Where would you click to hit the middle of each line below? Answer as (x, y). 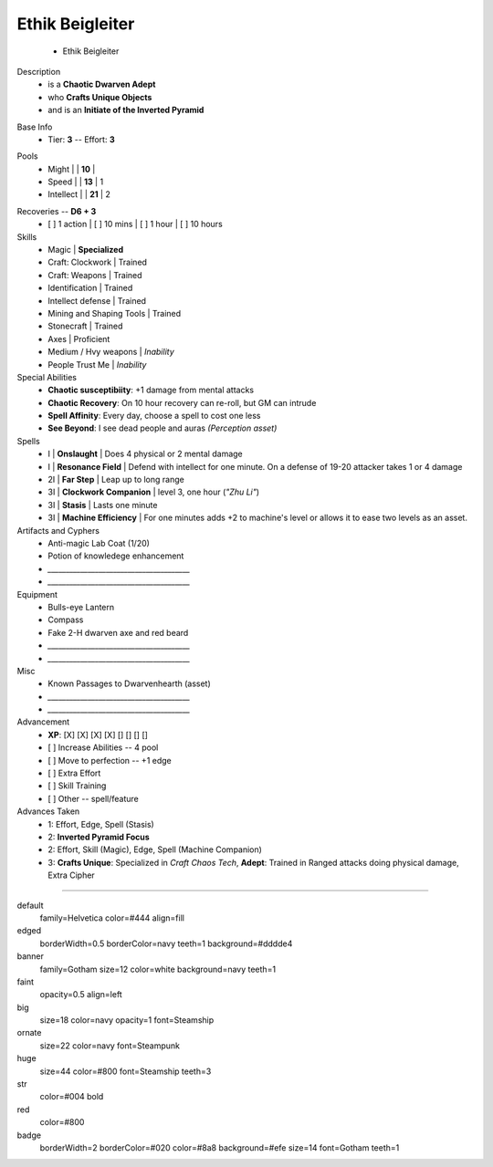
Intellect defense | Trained (97, 300)
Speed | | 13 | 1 (76, 182)
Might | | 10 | (72, 169)
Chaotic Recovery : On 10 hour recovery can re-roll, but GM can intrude (182, 402)
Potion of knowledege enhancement (116, 556)
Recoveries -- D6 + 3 (57, 211)
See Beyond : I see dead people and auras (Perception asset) (163, 428)
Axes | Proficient (79, 339)
